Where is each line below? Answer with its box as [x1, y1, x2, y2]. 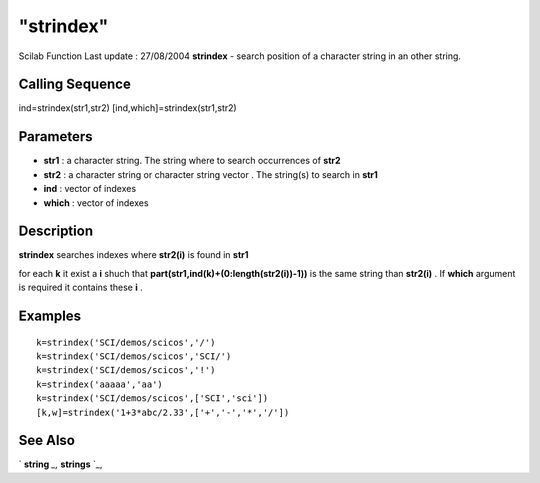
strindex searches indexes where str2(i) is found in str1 [18, 249, 249, 261]
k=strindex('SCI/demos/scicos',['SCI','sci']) [36, 393, 269, 404]
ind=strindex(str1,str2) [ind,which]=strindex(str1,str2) [18, 102, 237, 114]
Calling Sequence [18, 76, 132, 93]
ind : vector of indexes [43, 183, 137, 195]
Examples [18, 308, 82, 325]
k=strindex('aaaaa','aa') [36, 378, 164, 390]
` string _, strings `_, [18, 458, 103, 470]
